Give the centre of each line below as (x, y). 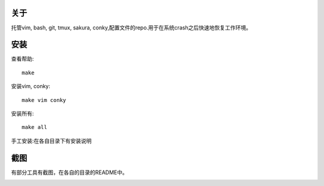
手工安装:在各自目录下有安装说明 (52, 140)
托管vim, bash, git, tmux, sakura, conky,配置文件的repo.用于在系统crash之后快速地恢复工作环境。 (131, 28)
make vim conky (44, 100)
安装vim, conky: (31, 86)
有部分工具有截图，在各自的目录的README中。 (70, 172)
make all (34, 127)
